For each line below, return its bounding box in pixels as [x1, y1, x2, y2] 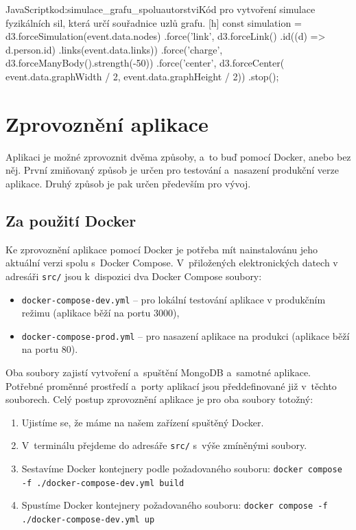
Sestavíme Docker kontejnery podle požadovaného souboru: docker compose [21, 461, 342, 476]
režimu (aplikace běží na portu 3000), [21, 306, 180, 320]
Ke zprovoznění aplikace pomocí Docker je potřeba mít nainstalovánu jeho [5, 242, 318, 256]
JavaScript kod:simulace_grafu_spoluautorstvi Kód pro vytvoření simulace [5, 2, 316, 16]
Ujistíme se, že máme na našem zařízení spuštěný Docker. [21, 415, 264, 429]
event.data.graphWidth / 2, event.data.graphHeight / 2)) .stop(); [5, 69, 279, 83]
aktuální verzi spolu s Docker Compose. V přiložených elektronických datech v [5, 255, 338, 270]
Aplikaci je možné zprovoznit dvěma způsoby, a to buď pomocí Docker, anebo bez [5, 149, 351, 163]
